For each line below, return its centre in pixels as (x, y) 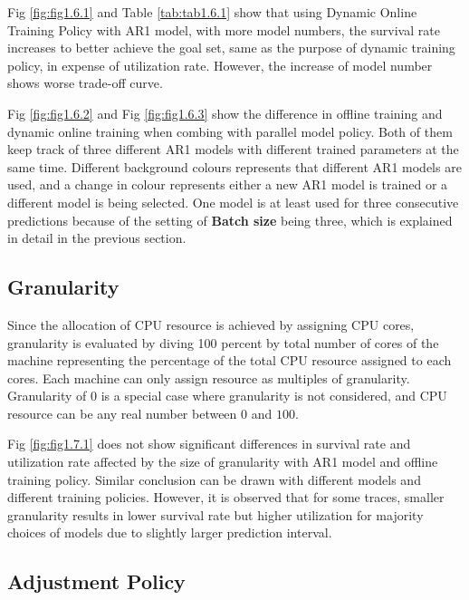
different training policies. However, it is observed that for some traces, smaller (226, 497)
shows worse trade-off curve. (85, 83)
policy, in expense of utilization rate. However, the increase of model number (220, 65)
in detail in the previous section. (97, 238)
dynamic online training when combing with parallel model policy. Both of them (230, 131)
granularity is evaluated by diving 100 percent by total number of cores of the (223, 342)
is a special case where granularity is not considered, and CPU (274, 396)
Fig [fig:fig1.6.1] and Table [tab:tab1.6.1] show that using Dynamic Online (212, 12)
